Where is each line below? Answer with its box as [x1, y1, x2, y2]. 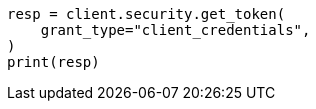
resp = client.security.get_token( [7, 6, 286, 22]
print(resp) [7, 54, 100, 70]
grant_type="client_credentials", [40, 22, 311, 38]
